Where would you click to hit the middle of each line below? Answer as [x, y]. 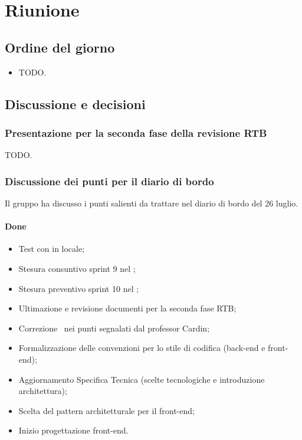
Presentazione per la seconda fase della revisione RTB [136, 132]
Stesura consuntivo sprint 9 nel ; [77, 268]
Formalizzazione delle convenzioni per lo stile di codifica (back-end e [142, 348]
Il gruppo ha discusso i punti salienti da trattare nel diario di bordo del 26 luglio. [152, 203]
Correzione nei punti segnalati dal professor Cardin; [114, 328]
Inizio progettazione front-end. [73, 430]
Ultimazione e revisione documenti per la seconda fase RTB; [127, 308]
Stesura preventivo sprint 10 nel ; [79, 288]
